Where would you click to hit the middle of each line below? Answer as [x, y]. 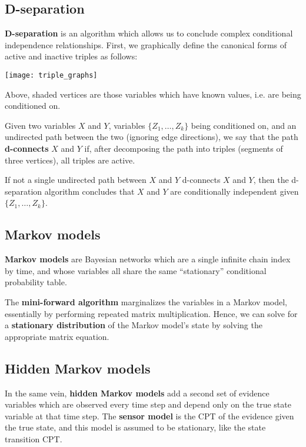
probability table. [36, 282]
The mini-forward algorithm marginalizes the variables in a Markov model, [146, 301]
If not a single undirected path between [76, 180]
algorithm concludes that [89, 191]
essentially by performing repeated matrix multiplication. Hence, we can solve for [151, 313]
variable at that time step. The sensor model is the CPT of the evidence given [149, 416]
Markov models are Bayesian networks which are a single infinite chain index [148, 259]
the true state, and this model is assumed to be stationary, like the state [135, 427]
